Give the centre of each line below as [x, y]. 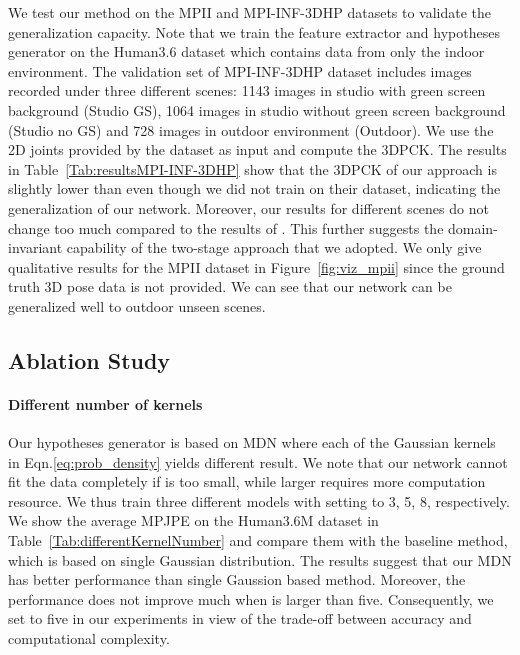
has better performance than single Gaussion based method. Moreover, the [237, 579]
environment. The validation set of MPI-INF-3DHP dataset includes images [240, 70]
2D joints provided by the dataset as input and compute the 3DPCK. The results [257, 149]
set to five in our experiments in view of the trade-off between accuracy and [240, 618]
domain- [473, 227]
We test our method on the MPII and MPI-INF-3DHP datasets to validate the [250, 12]
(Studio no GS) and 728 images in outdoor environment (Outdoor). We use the [251, 129]
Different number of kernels [105, 403]
